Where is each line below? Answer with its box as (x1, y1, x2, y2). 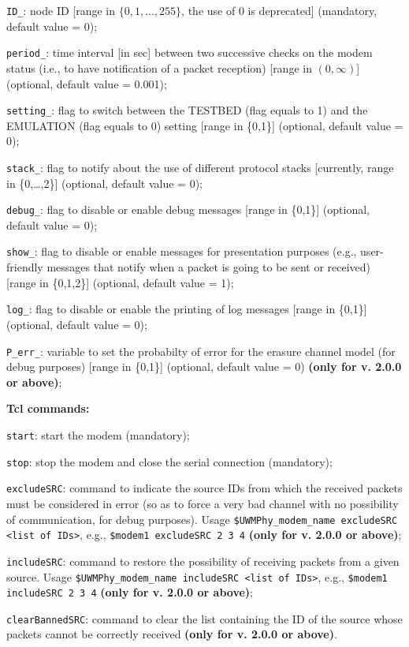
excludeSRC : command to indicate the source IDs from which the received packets (6, 480, 403, 496)
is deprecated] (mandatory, (247, 2, 377, 18)
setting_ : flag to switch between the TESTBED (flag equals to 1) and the (6, 102, 368, 118)
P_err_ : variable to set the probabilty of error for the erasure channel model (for (6, 342, 396, 359)
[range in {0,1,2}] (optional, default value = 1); (6, 274, 234, 290)
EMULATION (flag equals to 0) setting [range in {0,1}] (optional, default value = (6, 117, 403, 133)
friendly (6, 259, 43, 275)
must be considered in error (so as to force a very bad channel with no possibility (6, 495, 399, 511)
